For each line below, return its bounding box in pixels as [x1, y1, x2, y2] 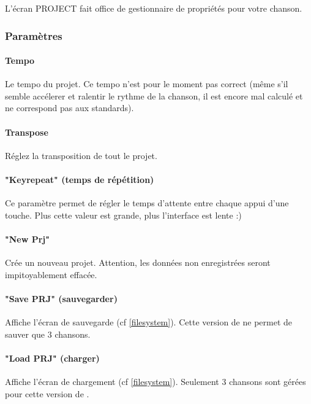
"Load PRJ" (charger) [5, 351, 100, 364]
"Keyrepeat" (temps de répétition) [5, 173, 154, 185]
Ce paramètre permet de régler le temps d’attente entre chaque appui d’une [5, 196, 289, 209]
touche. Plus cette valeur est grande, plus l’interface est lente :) [5, 208, 242, 221]
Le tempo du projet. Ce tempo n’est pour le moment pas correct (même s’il [5, 77, 288, 90]
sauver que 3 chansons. [5, 327, 91, 340]
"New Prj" [5, 232, 50, 245]
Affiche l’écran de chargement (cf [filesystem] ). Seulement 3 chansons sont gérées [5, 375, 306, 388]
